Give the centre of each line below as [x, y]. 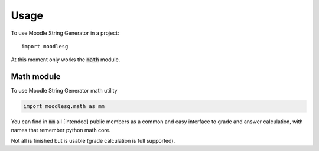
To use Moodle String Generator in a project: [65, 33]
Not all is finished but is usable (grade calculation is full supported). [93, 140]
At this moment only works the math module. [66, 60]
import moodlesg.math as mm [64, 106]
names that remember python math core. [61, 130]
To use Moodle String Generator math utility [64, 91]
